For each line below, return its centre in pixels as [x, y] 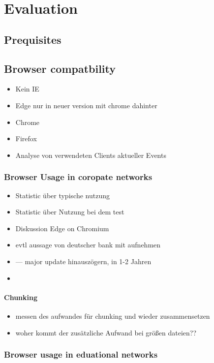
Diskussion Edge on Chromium [62, 228]
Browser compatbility [60, 68]
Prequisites [33, 39]
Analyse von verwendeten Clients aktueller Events [91, 155]
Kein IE [27, 89]
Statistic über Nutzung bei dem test [70, 212]
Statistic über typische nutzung [62, 195]
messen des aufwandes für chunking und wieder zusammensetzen [113, 316]
